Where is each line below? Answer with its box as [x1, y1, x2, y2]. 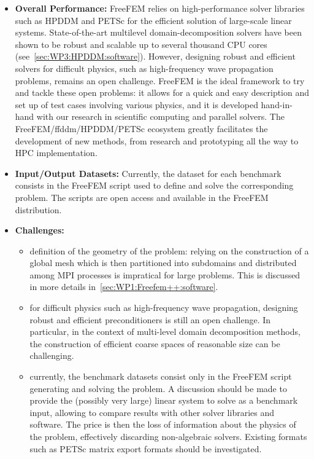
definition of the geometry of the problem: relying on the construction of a [29, 244, 309, 257]
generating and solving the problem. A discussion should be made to [29, 382, 287, 394]
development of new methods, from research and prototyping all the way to [15, 134, 299, 147]
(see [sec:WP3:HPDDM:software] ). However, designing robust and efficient [15, 50, 296, 63]
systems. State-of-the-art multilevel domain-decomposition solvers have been [15, 26, 302, 39]
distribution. [15, 203, 62, 216]
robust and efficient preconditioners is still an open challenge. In [29, 313, 271, 326]
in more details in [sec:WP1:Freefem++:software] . [29, 280, 218, 293]
